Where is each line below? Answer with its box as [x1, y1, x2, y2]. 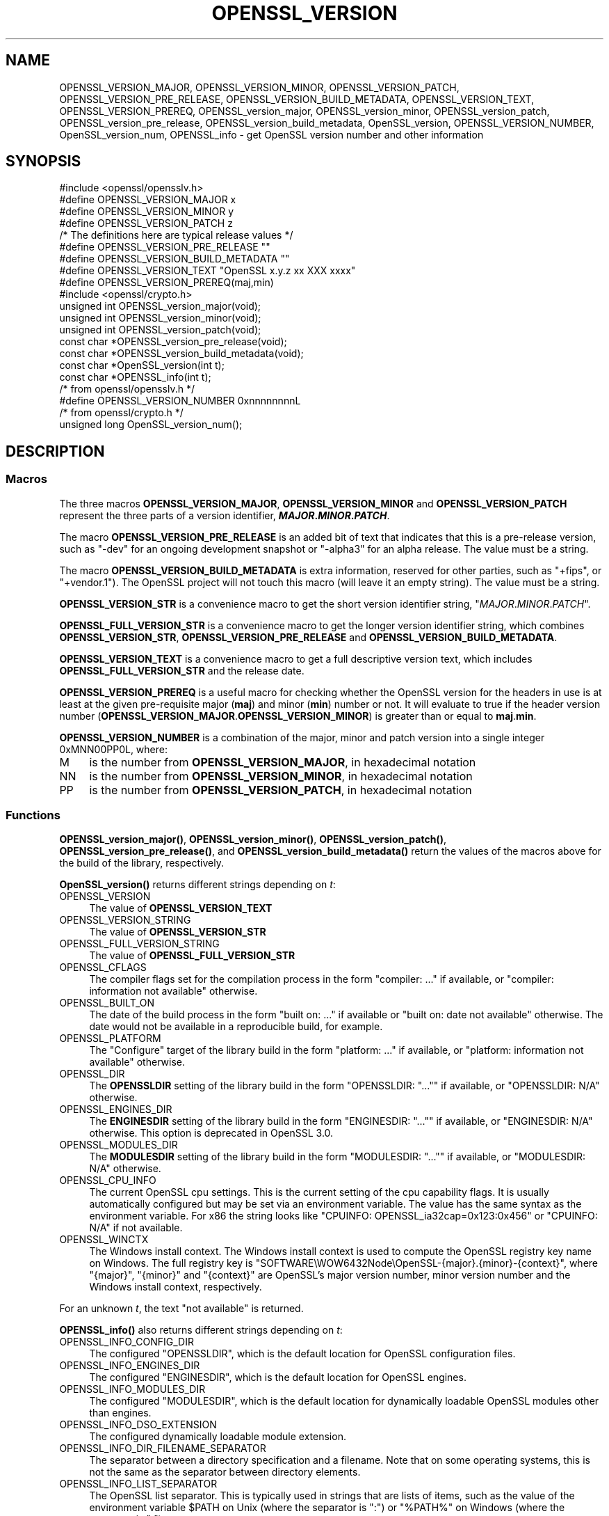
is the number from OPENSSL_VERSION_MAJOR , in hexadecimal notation [89, 755, 476, 769]
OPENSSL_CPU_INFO [59, 1174, 156, 1187]
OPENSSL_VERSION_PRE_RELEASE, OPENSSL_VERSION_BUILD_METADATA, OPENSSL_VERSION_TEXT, [59, 93, 535, 105]
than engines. [89, 1407, 152, 1419]
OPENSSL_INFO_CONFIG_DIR [59, 1336, 194, 1348]
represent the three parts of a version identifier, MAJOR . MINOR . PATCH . [59, 509, 390, 521]
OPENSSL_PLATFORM [59, 1032, 161, 1045]
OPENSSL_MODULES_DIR [59, 1139, 178, 1151]
